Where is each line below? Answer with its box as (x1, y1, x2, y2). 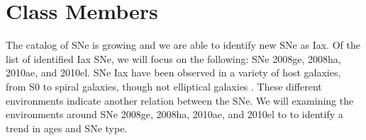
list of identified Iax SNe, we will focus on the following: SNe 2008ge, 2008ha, (6, 51, 341, 66)
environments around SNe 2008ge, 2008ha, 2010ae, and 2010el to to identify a (6, 107, 343, 122)
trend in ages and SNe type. (6, 120, 128, 135)
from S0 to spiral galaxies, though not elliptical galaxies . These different (6, 78, 322, 93)
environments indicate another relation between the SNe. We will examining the (6, 93, 354, 107)
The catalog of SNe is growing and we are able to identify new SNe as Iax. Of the (6, 37, 360, 52)
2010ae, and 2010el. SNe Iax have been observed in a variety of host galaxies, (6, 65, 341, 80)
